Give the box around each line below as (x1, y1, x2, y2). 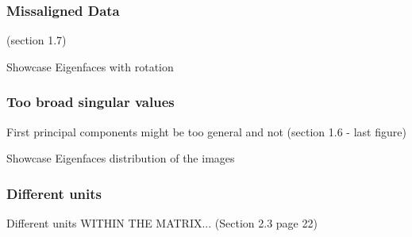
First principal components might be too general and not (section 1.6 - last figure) (6, 123, 406, 140)
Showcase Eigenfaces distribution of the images (6, 150, 235, 166)
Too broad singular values (6, 92, 175, 112)
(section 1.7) (6, 32, 67, 48)
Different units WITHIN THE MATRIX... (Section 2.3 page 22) (6, 215, 318, 231)
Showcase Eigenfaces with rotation (6, 58, 174, 75)
